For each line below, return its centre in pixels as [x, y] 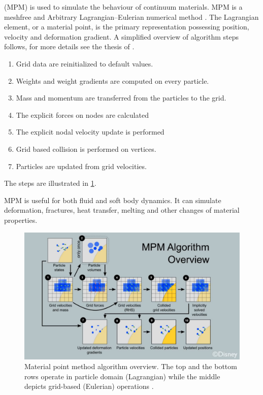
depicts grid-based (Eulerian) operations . [89, 386]
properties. [21, 220]
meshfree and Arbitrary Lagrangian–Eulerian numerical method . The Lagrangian [131, 17]
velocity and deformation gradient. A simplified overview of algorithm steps [122, 36]
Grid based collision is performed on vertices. [86, 149]
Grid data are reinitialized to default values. [85, 63]
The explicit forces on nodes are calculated [82, 114]
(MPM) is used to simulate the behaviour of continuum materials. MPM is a [123, 7]
